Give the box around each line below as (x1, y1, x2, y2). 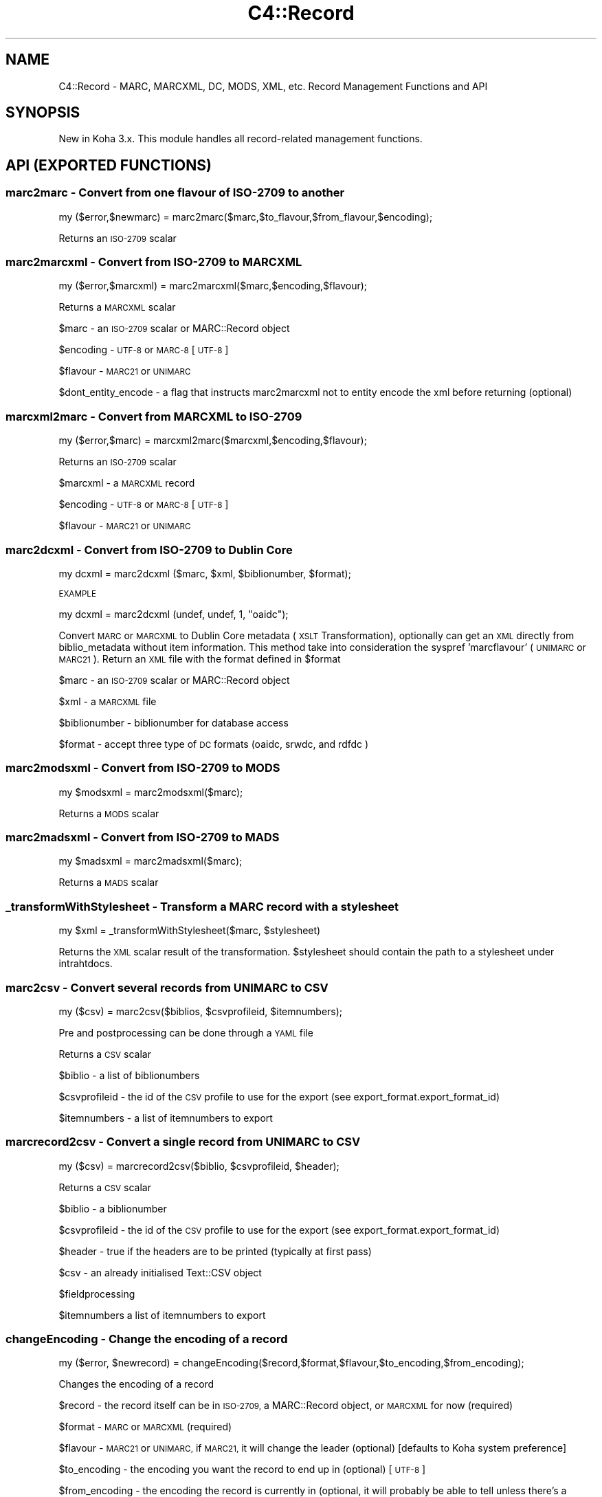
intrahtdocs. (58, 957, 113, 970)
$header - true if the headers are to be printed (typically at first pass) (58, 1245, 372, 1257)
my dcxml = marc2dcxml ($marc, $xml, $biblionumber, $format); (58, 567, 351, 579)
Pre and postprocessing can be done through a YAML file (58, 1026, 313, 1039)
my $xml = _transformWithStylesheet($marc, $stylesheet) (58, 924, 321, 937)
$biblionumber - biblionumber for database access (58, 716, 289, 729)
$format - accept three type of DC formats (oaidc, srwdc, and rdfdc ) (58, 738, 369, 750)
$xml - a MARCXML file (58, 695, 157, 707)
